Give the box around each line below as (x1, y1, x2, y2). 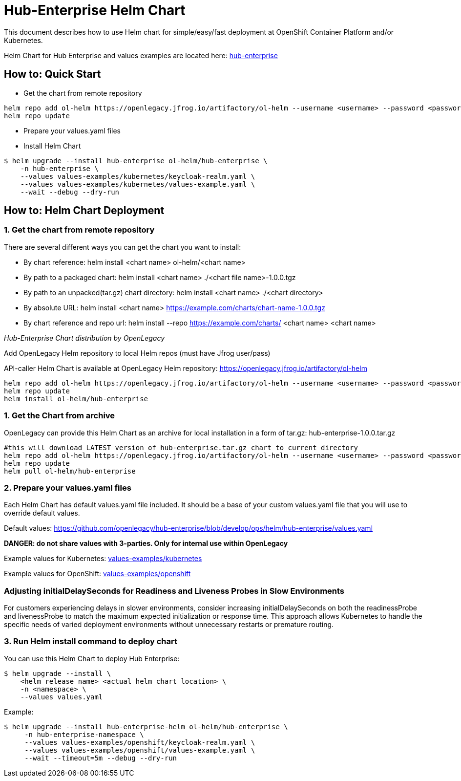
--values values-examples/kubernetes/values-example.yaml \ (20, 180, 255, 188)
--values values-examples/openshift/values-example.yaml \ (24, 746, 255, 754)
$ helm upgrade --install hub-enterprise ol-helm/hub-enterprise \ (4, 156, 268, 165)
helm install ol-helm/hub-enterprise (4, 394, 148, 403)
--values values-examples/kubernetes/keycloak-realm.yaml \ (20, 172, 255, 180)
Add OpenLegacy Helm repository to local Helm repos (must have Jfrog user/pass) (4, 348, 271, 357)
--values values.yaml (20, 693, 103, 701)
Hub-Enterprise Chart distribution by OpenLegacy (4, 333, 165, 342)
